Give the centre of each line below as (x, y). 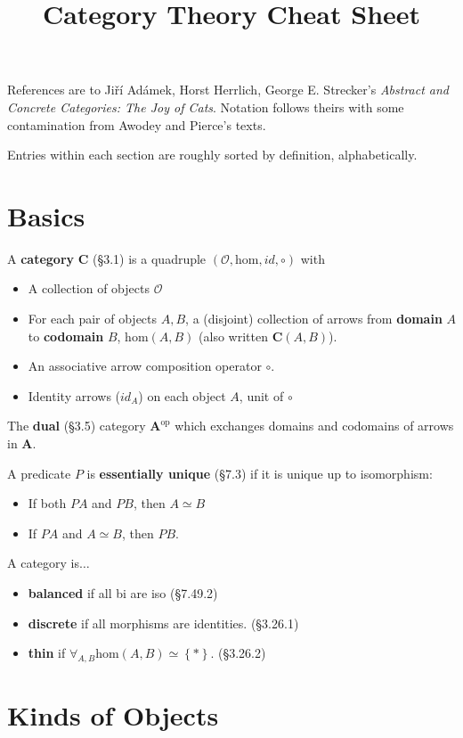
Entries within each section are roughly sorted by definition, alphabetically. (212, 155)
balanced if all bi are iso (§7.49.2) (123, 593)
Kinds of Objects (113, 715)
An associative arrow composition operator (145, 366)
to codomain (66, 336)
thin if (47, 653)
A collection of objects (89, 288)
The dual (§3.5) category (77, 426)
